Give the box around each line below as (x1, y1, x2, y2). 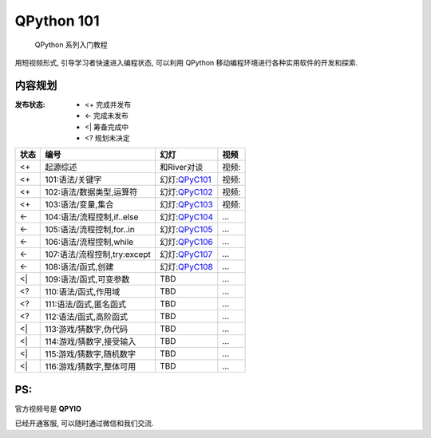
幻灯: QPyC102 (160, 187, 213, 198)
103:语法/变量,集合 (45, 199, 114, 211)
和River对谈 (160, 162, 204, 173)
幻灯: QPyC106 (160, 236, 213, 247)
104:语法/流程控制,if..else (45, 211, 139, 223)
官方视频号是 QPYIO (14, 404, 81, 413)
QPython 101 (14, 12, 100, 30)
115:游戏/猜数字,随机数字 (45, 349, 136, 360)
